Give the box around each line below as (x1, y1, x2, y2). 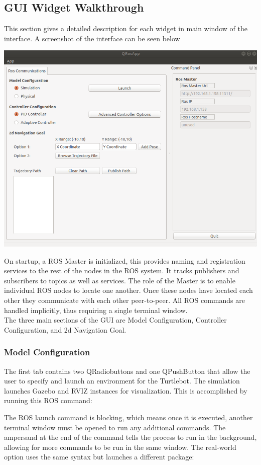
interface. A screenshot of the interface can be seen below (4, 33, 180, 43)
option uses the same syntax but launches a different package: (4, 451, 194, 462)
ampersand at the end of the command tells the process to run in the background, (4, 432, 257, 442)
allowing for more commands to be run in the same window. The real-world (4, 441, 236, 452)
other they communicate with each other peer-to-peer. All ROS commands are (4, 295, 245, 305)
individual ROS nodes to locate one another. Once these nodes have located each (4, 285, 253, 295)
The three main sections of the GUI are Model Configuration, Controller (4, 315, 227, 325)
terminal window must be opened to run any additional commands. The (4, 422, 226, 432)
